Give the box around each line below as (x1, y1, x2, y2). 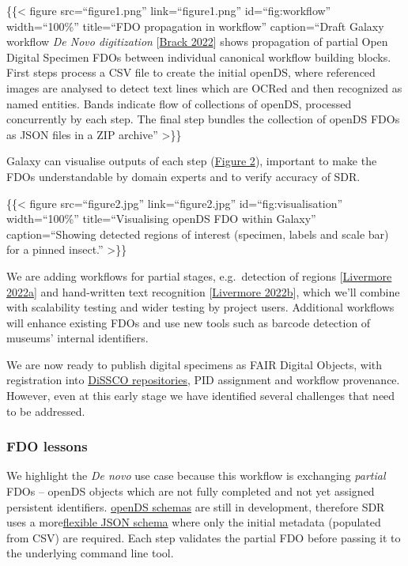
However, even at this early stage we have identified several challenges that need (6, 387, 395, 404)
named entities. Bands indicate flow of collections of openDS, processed (6, 95, 352, 111)
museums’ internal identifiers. (6, 330, 149, 346)
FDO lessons (6, 436, 88, 456)
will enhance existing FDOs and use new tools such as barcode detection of (6, 314, 371, 330)
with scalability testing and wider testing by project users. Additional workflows (6, 299, 395, 315)
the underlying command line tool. (6, 545, 174, 561)
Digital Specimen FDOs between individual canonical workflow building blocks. (6, 48, 391, 65)
